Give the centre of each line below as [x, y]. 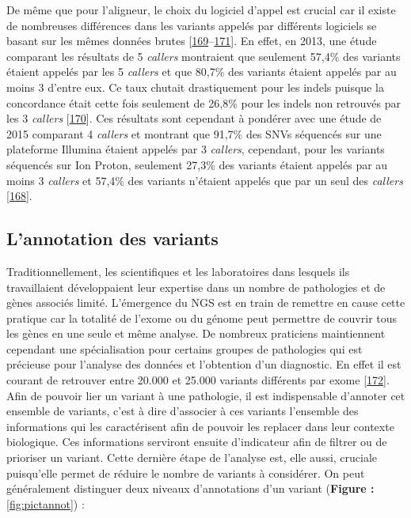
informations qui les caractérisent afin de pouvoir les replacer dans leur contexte [200, 426]
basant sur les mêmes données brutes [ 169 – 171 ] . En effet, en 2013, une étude [192, 41]
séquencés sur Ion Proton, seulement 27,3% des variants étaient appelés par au [197, 164]
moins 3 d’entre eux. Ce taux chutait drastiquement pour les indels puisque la [195, 87]
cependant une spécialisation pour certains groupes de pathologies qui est [185, 348]
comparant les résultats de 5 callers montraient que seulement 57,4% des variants [204, 56]
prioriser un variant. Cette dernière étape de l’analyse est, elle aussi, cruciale [192, 458]
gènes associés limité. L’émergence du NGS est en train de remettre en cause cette [206, 302]
